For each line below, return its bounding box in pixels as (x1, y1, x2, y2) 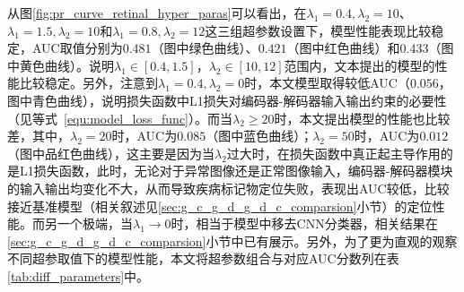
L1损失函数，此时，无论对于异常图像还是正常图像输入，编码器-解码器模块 (19, 161, 453, 180)
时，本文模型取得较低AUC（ (244, 73, 410, 92)
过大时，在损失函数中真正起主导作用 (226, 143, 441, 162)
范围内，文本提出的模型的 (284, 56, 435, 74)
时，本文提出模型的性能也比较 (274, 108, 451, 127)
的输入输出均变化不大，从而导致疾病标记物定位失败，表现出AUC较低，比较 (7, 178, 450, 197)
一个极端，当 (57, 214, 133, 233)
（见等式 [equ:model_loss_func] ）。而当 (7, 108, 233, 127)
